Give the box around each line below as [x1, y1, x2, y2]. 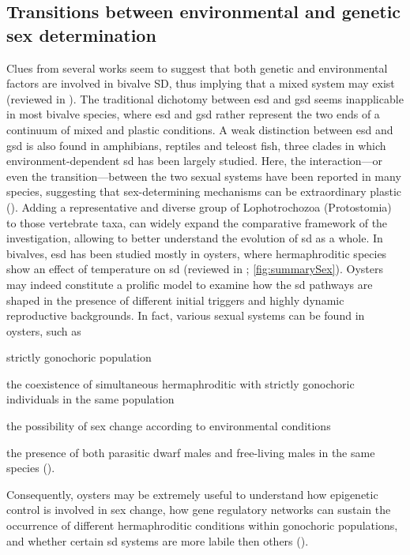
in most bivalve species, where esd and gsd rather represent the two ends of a [6, 106, 380, 122]
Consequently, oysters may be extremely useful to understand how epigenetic [6, 486, 378, 502]
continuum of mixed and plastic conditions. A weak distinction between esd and [6, 121, 393, 137]
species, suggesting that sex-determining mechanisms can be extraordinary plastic [6, 183, 402, 200]
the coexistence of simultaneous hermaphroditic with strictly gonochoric [6, 375, 355, 392]
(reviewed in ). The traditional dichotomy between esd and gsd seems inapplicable [6, 90, 404, 107]
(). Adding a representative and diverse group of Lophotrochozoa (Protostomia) [6, 198, 392, 215]
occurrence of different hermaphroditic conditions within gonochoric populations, [6, 517, 398, 534]
